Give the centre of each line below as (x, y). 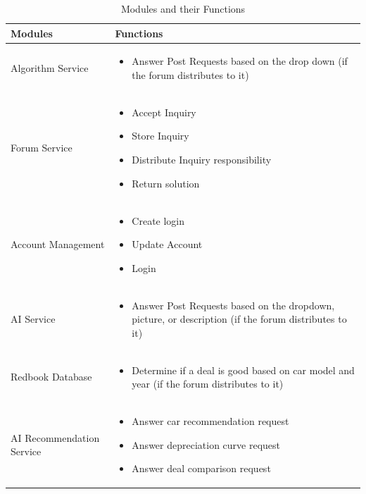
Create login (158, 220)
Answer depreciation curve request (206, 444)
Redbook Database (51, 377)
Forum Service (42, 148)
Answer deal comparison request (201, 468)
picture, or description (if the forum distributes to (239, 319)
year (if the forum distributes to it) (208, 384)
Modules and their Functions (183, 8)
